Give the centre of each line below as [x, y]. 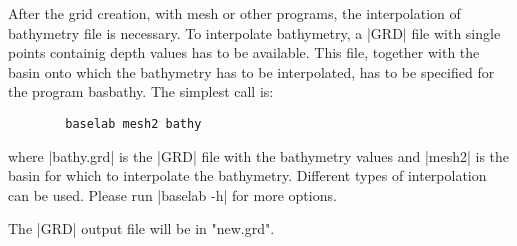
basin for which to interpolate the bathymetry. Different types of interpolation [247, 175]
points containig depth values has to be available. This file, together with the [244, 52]
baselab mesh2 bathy [133, 123]
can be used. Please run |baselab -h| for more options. [172, 194]
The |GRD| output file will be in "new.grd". [141, 228]
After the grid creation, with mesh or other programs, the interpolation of [234, 13]
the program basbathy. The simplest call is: [141, 91]
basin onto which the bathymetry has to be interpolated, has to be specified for [251, 71]
